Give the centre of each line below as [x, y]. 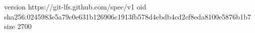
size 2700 [18, 26]
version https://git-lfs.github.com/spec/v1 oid [75, 6]
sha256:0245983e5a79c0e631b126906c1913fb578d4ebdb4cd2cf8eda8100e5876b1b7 [127, 16]
